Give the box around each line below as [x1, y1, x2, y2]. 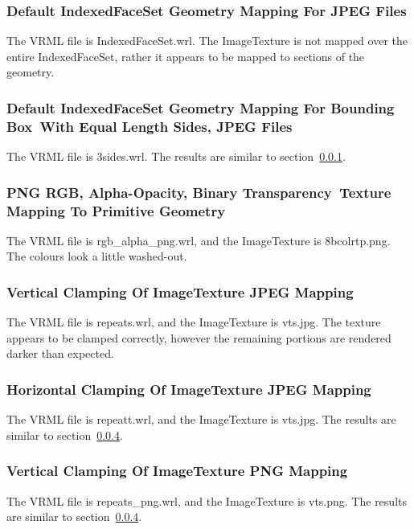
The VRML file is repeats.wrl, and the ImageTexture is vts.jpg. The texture [6, 314, 381, 330]
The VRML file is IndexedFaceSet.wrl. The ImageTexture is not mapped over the [6, 32, 408, 49]
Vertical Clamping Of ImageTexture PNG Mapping [6, 461, 348, 481]
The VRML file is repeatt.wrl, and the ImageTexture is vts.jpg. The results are [6, 411, 396, 428]
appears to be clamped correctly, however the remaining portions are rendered [6, 329, 391, 346]
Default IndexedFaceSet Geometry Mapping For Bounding [6, 97, 395, 117]
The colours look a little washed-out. [6, 248, 187, 264]
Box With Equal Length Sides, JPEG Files [6, 116, 293, 136]
